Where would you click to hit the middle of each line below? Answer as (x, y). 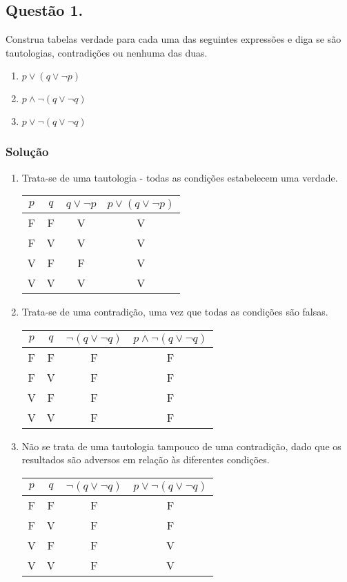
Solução (27, 152)
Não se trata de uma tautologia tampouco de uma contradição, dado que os (181, 446)
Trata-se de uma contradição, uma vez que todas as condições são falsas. (175, 312)
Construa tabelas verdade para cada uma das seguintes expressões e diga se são (173, 39)
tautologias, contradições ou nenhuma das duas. (107, 52)
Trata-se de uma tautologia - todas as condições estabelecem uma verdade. (180, 177)
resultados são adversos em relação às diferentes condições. (146, 459)
